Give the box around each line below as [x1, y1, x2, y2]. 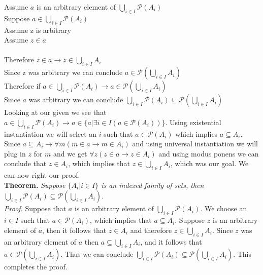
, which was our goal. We [170, 158, 249, 169]
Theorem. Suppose [4, 179, 65, 190]
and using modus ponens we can [158, 148, 259, 159]
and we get [53, 148, 87, 159]
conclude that [4, 158, 47, 169]
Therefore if [4, 81, 41, 91]
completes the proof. [4, 261, 68, 272]
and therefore [130, 224, 172, 235]
